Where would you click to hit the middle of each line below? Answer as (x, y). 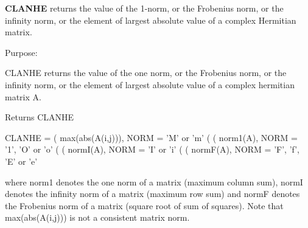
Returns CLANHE (40, 117)
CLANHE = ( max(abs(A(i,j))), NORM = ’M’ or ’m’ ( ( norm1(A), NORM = (151, 137)
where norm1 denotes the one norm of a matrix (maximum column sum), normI (154, 181)
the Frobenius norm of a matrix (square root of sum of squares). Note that (144, 205)
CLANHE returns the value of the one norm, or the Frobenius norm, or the (146, 73)
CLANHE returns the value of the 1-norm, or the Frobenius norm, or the (144, 8)
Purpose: (21, 52)
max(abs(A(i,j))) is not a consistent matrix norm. (97, 217)
